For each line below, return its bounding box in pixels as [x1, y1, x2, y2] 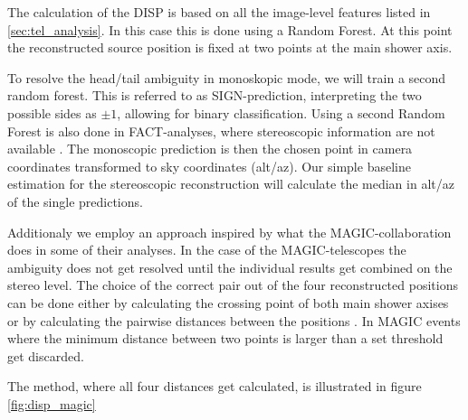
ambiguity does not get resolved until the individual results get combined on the [7, 257, 453, 276]
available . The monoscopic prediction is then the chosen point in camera [7, 139, 413, 158]
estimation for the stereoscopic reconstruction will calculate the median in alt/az [7, 174, 454, 193]
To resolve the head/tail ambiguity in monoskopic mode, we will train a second [7, 68, 446, 87]
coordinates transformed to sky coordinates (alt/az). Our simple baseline [7, 156, 411, 175]
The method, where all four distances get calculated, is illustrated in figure [7, 377, 422, 396]
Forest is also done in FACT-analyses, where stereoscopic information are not [7, 121, 435, 140]
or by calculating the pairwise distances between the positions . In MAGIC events [7, 311, 461, 330]
